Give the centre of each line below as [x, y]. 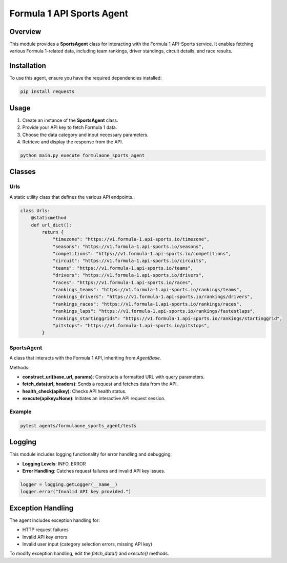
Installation [28, 66]
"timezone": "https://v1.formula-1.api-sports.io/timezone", [131, 239]
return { [53, 232]
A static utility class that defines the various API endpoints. [71, 197]
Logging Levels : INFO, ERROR [54, 464]
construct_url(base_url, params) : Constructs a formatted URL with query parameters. [114, 377]
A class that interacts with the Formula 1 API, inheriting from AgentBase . [85, 358]
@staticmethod [49, 218]
